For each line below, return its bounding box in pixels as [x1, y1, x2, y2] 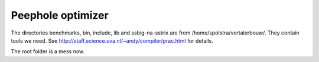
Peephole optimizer [11, 9, 109, 22]
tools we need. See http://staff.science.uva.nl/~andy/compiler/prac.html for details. [11, 37, 214, 44]
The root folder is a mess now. [11, 48, 85, 55]
